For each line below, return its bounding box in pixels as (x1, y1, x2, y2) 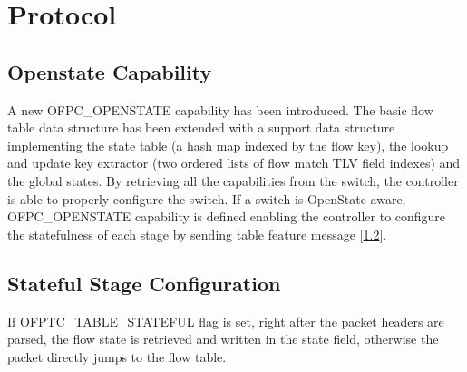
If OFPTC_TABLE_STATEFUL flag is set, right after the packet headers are (7, 311, 444, 330)
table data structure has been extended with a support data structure (7, 118, 395, 137)
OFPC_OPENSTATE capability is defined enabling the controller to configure (7, 207, 446, 226)
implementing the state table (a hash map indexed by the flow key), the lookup (7, 135, 449, 154)
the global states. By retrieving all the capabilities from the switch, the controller (7, 171, 459, 190)
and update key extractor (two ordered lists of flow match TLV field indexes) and (7, 153, 461, 172)
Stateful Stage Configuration (7, 269, 281, 297)
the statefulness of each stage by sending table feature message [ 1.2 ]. (7, 224, 387, 243)
